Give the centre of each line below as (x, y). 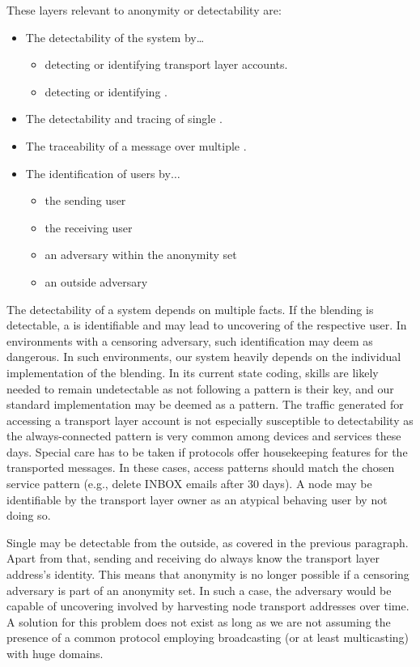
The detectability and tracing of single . (124, 119)
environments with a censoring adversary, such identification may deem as (190, 340)
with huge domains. (55, 653)
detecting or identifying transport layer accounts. (166, 64)
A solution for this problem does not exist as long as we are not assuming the (199, 621)
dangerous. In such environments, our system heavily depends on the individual (204, 357)
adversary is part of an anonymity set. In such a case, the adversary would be (199, 590)
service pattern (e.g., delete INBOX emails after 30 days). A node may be (189, 484)
